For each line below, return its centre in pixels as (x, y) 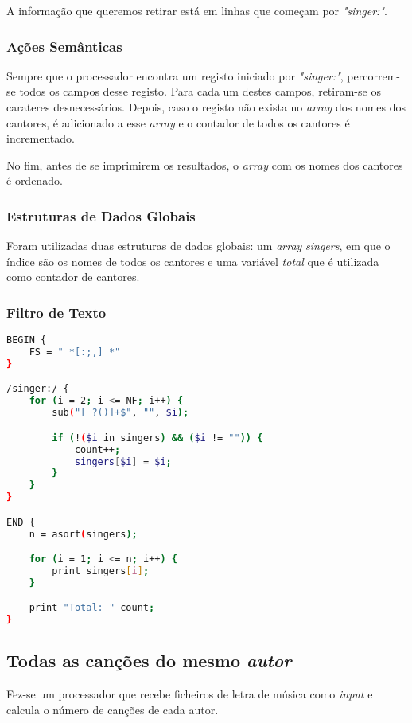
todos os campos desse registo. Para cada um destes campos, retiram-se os (200, 91)
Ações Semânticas (64, 46)
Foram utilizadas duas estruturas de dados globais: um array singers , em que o (198, 246)
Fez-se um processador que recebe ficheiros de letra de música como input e (190, 694)
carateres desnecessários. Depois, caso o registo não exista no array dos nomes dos (206, 107)
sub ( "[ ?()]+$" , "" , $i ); (120, 413)
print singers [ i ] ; (101, 571)
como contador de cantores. (73, 277)
